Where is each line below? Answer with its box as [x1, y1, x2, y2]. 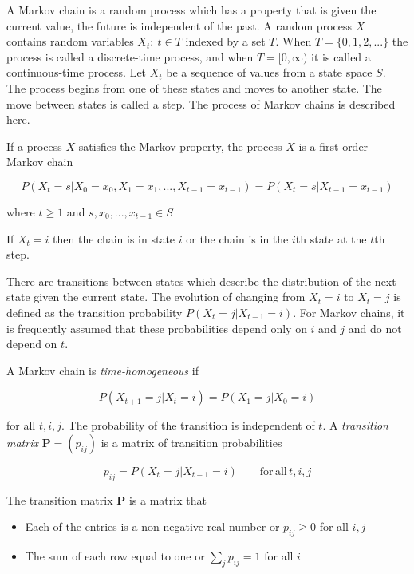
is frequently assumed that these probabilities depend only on [6, 319, 307, 336]
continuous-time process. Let [6, 64, 147, 81]
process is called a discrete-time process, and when [6, 48, 254, 65]
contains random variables [6, 33, 134, 49]
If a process [6, 137, 62, 154]
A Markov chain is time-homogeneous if [6, 362, 199, 378]
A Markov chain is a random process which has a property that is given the [6, 2, 377, 18]
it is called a [311, 48, 371, 65]
